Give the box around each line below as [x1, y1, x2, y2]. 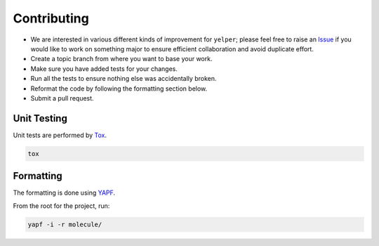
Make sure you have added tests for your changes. [30, 64, 178, 73]
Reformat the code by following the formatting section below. [30, 84, 208, 93]
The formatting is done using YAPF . [13, 188, 116, 197]
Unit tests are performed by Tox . [13, 131, 107, 139]
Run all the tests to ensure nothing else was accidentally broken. [30, 75, 217, 83]
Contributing [13, 11, 89, 26]
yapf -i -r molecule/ [27, 220, 102, 228]
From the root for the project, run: [13, 201, 110, 210]
